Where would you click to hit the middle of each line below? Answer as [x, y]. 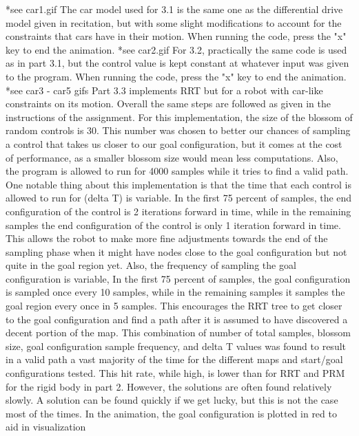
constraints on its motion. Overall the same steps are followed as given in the [168, 103]
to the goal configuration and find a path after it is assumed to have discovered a [177, 319]
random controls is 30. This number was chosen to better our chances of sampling [178, 130]
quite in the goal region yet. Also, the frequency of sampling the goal [151, 265]
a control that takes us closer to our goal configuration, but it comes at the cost [174, 143]
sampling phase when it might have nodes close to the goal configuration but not [176, 251]
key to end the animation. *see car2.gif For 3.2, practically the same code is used [176, 49]
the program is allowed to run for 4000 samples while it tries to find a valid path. [177, 171]
